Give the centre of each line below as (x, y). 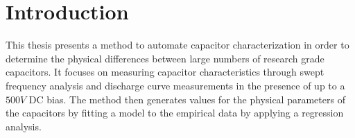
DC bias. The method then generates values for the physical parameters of (187, 99)
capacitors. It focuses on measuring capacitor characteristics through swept (165, 72)
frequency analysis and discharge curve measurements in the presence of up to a (175, 85)
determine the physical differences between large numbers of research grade (165, 58)
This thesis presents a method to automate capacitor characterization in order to (177, 45)
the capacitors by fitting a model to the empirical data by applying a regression (175, 113)
